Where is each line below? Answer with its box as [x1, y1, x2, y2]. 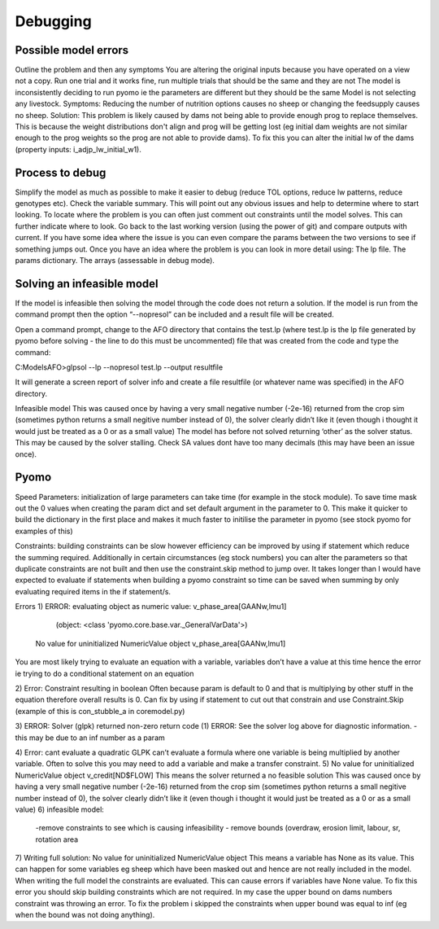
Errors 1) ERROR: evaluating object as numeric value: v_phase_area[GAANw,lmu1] [15, 602, 287, 611]
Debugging [15, 12, 93, 30]
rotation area [35, 835, 79, 844]
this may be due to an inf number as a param [15, 733, 166, 743]
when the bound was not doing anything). [15, 910, 155, 920]
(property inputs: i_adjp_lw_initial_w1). [15, 144, 141, 154]
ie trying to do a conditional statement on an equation [15, 668, 194, 678]
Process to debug [15, 165, 106, 179]
